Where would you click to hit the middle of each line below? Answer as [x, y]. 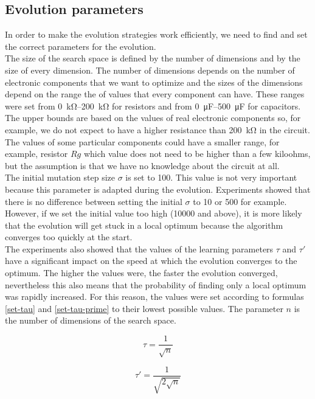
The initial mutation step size [60, 177]
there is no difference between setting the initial [94, 201]
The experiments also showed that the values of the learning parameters [139, 248]
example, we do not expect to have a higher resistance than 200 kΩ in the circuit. [157, 129]
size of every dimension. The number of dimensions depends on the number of [150, 70]
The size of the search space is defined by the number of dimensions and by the [153, 58]
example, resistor [36, 154]
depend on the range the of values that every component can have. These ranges [155, 94]
